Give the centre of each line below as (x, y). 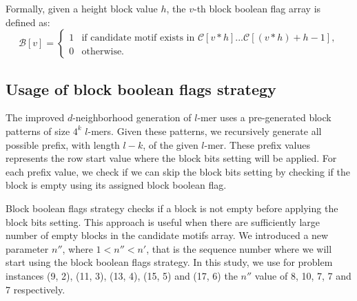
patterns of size (38, 131)
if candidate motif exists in (138, 38)
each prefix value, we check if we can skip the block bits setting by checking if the (178, 171)
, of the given (171, 144)
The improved (35, 117)
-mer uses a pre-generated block (264, 117)
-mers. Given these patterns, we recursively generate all (205, 131)
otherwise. (103, 52)
